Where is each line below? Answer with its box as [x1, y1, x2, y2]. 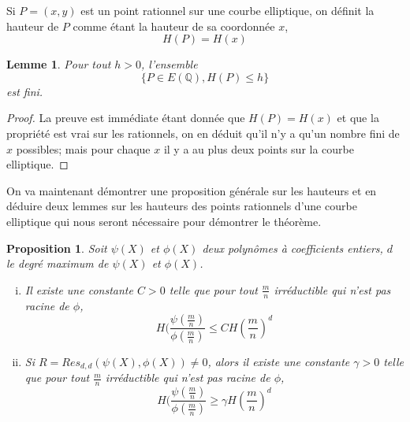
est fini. [6, 83, 43, 99]
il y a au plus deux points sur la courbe [163, 140, 354, 157]
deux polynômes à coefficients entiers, [202, 239, 383, 256]
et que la [337, 109, 379, 126]
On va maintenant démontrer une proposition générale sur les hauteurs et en [6, 182, 377, 198]
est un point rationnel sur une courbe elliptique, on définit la [80, 2, 375, 18]
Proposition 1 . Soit [6, 239, 107, 256]
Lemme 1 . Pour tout [6, 56, 111, 72]
